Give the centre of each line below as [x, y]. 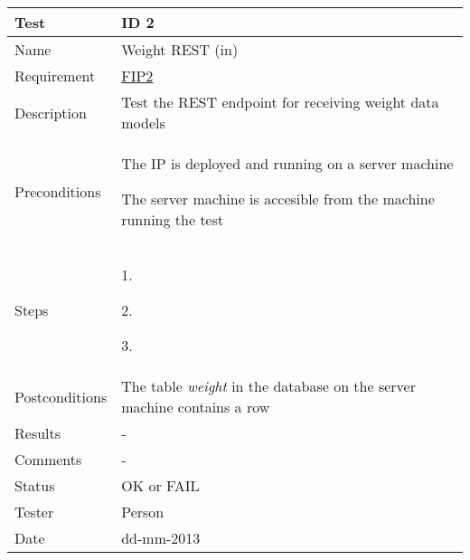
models [143, 123]
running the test [173, 219]
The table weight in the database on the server [268, 386]
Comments [48, 459]
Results [38, 433]
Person [143, 512]
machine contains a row [196, 407]
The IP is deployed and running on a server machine [287, 163]
